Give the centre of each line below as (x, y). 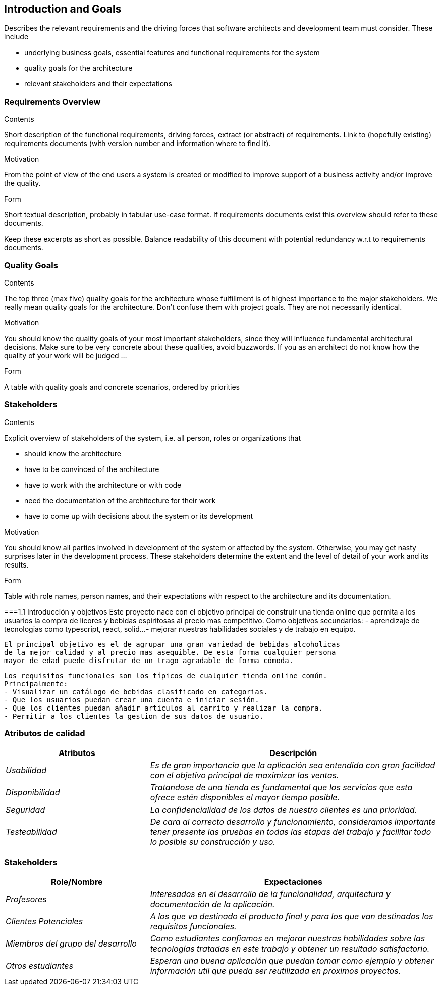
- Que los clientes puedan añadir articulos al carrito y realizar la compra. (164, 708)
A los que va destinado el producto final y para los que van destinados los (292, 916)
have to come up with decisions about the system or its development (139, 516)
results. (16, 564)
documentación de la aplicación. (212, 904)
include (16, 37)
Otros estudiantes (39, 966)
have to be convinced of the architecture (92, 469)
